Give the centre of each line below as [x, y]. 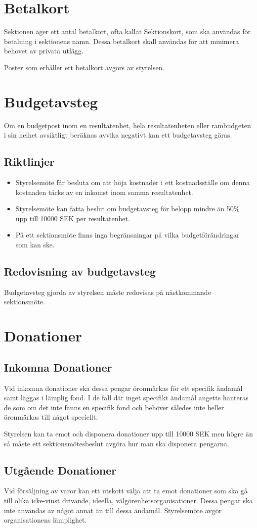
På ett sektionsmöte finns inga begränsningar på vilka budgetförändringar [128, 235]
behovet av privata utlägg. [44, 51]
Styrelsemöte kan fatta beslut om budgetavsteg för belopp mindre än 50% [128, 209]
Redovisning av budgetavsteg [80, 271]
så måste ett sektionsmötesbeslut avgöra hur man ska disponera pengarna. [117, 443]
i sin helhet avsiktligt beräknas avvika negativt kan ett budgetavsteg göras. [118, 135]
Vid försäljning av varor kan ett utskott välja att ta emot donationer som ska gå [126, 491]
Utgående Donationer [60, 470]
